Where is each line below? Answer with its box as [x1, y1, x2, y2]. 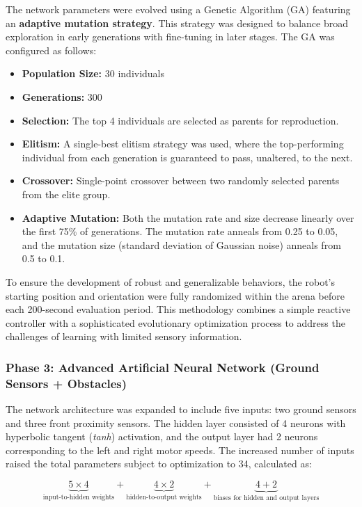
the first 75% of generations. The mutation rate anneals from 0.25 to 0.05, [22, 224, 338, 239]
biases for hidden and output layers [213, 494, 320, 501]
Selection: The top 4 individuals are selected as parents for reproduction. [22, 113, 339, 127]
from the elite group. [22, 186, 111, 201]
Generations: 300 [22, 89, 102, 104]
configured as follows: [6, 42, 97, 57]
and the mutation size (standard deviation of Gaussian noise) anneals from [22, 237, 341, 252]
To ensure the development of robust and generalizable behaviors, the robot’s [6, 274, 336, 289]
